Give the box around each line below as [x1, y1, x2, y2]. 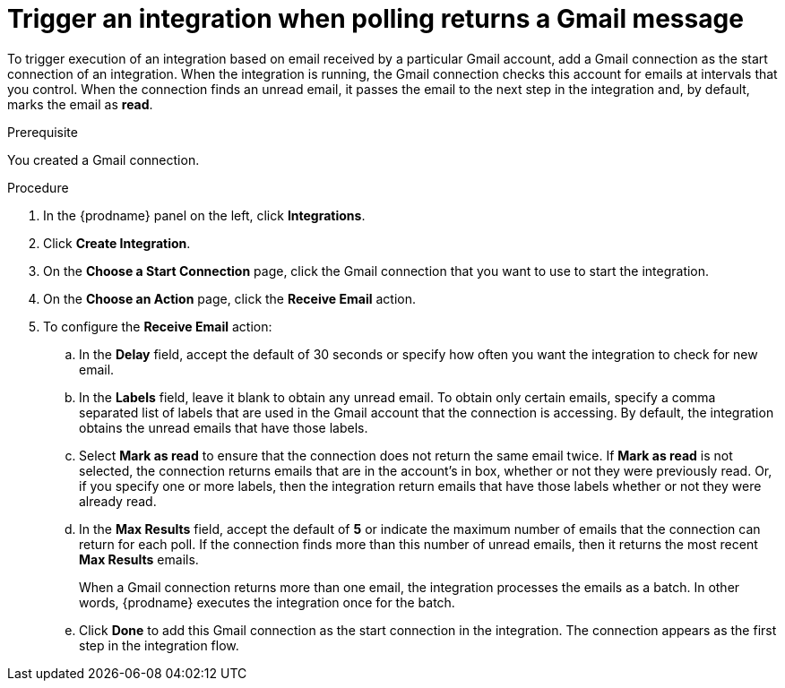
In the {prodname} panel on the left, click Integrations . [43, 207, 366, 223]
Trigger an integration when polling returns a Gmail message [7, 4, 744, 34]
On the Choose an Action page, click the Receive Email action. [43, 290, 416, 306]
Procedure [7, 179, 69, 195]
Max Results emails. [79, 551, 199, 567]
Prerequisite [7, 124, 78, 140]
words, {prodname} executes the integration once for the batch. [79, 594, 455, 610]
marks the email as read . [7, 96, 153, 112]
